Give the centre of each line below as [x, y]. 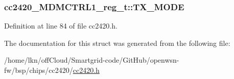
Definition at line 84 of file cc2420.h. [61, 26]
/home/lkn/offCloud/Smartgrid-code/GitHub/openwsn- [92, 60]
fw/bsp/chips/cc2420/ [39, 70]
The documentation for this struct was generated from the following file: [117, 43]
